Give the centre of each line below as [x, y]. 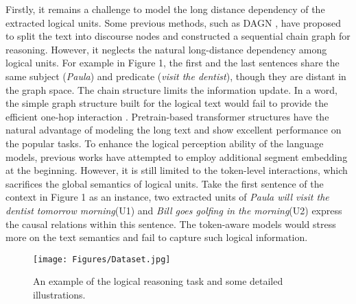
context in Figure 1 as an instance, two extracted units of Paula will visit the [167, 197]
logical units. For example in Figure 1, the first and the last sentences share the [173, 63]
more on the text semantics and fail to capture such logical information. [157, 237]
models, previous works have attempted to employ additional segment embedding [177, 156]
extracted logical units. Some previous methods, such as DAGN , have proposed [173, 22]
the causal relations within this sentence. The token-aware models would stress [171, 224]
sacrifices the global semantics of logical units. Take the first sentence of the [165, 183]
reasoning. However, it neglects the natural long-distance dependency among [166, 49]
